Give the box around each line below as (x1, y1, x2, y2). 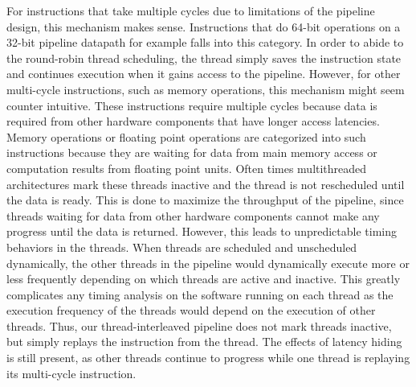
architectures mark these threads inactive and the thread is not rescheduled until (6, 175, 405, 192)
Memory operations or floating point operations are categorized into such (6, 128, 366, 145)
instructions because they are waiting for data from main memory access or (6, 144, 377, 161)
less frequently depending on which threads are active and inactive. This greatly (6, 270, 401, 287)
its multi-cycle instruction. (6, 364, 137, 381)
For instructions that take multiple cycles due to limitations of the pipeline (6, 2, 375, 19)
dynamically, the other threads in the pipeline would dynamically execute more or (6, 254, 410, 271)
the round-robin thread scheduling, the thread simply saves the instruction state (6, 49, 402, 66)
